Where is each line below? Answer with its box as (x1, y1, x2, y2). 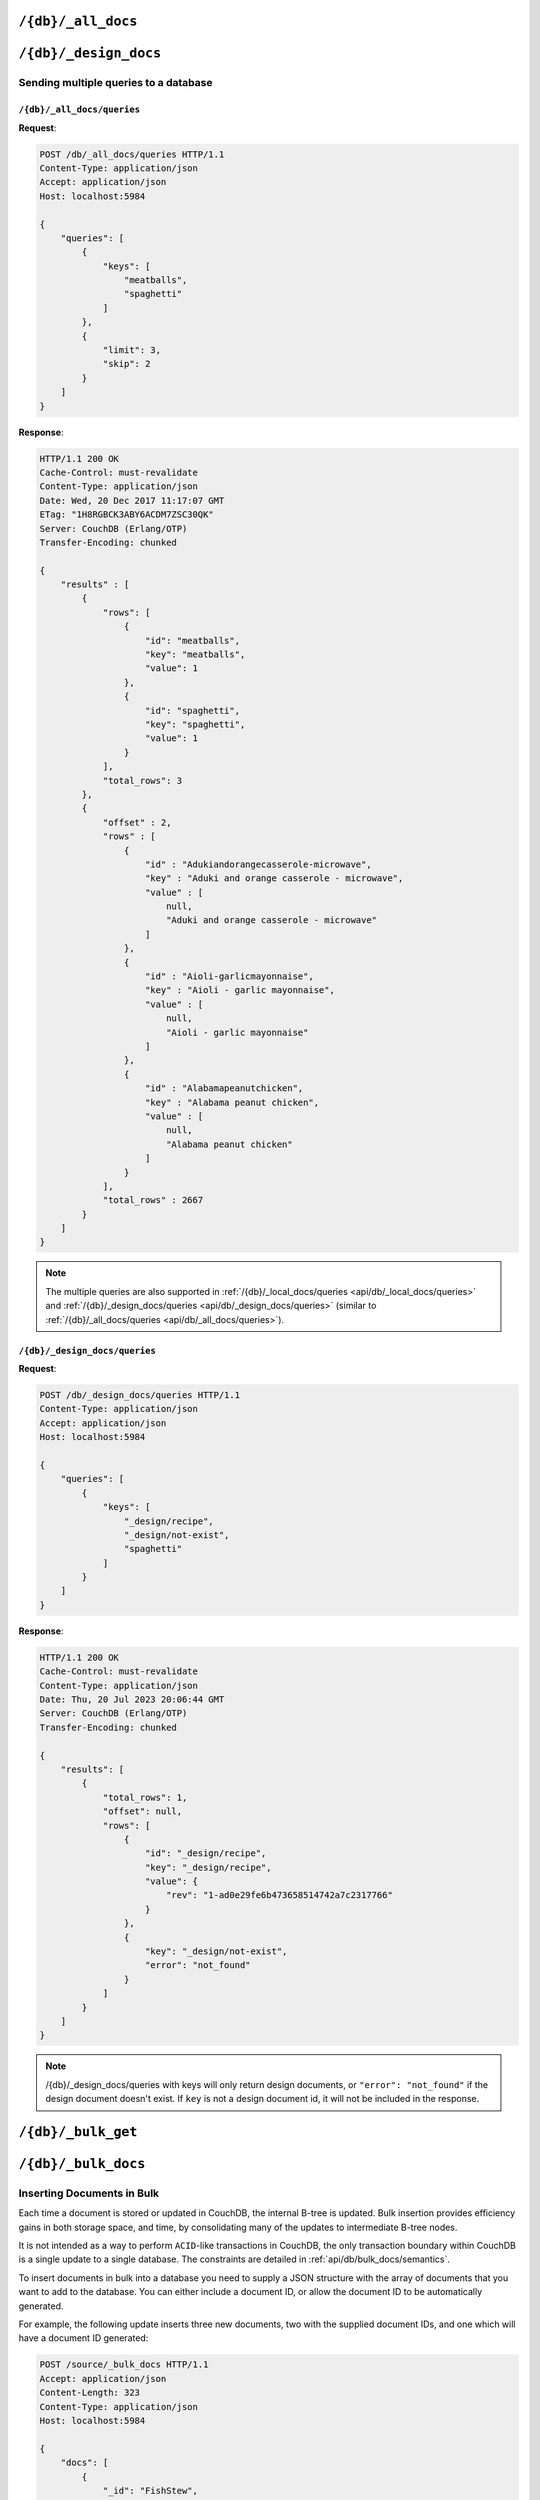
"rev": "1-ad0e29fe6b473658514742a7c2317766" (165, 1890, 394, 1901)
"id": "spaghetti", (145, 705, 240, 716)
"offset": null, (102, 1806, 183, 1817)
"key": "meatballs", (145, 649, 246, 660)
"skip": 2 (102, 358, 151, 370)
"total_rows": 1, (102, 1791, 188, 1803)
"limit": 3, (102, 345, 162, 356)
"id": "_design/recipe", (145, 1848, 267, 1859)
